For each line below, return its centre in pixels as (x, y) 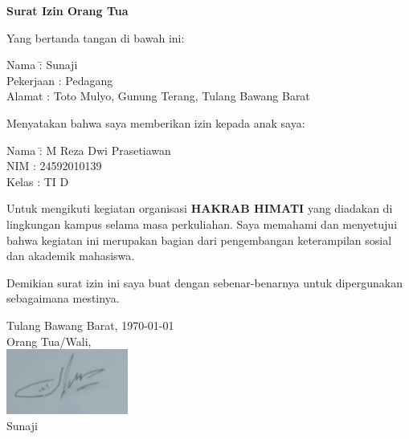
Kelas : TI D (38, 181)
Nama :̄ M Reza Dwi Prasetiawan (89, 150)
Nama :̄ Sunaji (42, 65)
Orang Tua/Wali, (49, 341)
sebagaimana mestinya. (63, 298)
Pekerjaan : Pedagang (60, 80)
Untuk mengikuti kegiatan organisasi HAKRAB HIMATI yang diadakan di (200, 208)
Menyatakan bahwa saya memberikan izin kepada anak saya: (156, 122)
